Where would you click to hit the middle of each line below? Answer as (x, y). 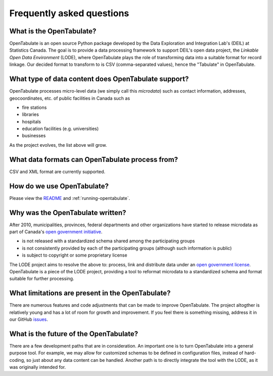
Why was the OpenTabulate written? (68, 213)
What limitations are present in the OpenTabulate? (90, 293)
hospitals (32, 121)
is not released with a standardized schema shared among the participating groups (108, 241)
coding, (17, 360)
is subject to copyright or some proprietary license (75, 255)
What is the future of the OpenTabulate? (74, 334)
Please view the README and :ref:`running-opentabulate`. (70, 198)
